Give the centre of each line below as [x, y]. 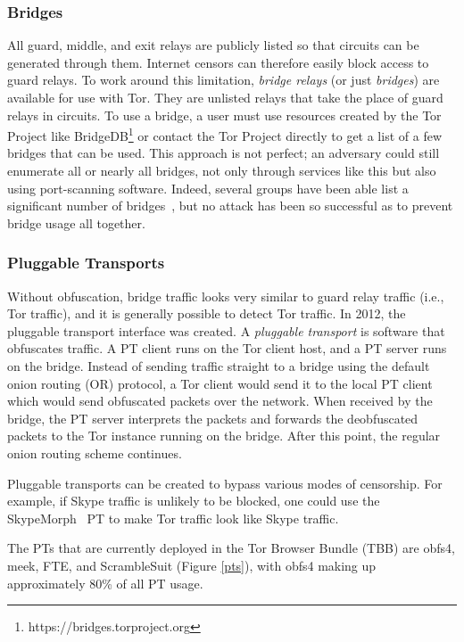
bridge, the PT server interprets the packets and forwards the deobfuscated [213, 418]
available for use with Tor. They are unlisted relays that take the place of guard [225, 97]
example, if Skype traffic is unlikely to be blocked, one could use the [194, 501]
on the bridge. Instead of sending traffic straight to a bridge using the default [219, 366]
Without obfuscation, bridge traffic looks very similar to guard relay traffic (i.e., [226, 296]
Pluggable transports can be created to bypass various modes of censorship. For [225, 483]
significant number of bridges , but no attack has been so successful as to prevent [230, 206]
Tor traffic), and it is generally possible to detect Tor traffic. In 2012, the [207, 313]
